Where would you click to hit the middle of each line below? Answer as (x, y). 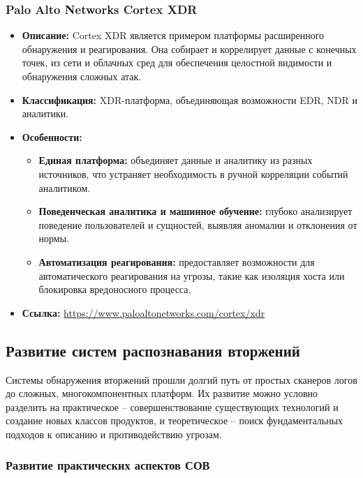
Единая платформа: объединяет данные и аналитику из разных (176, 160)
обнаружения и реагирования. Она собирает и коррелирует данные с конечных (189, 48)
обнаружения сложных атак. (82, 76)
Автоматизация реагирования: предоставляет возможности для (177, 261)
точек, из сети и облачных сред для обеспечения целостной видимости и (177, 62)
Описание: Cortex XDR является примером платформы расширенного (173, 35)
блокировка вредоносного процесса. (115, 289)
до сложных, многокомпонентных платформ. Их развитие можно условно (162, 393)
